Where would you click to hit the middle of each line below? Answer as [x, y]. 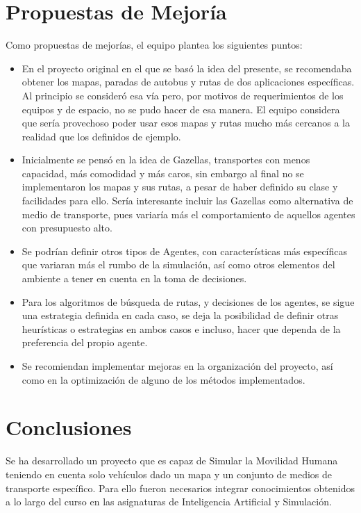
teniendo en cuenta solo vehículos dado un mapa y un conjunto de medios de [169, 474]
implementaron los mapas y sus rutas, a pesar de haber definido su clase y [180, 187]
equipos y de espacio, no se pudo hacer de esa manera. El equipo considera [181, 109]
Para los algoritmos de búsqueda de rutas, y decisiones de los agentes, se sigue [188, 301]
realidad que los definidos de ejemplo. [101, 136]
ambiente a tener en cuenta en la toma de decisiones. [134, 278]
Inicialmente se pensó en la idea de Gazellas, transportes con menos [166, 160]
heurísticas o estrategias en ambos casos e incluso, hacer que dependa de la [181, 328]
